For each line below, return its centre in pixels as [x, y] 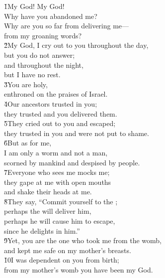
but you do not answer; [40, 55]
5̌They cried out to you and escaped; [60, 123]
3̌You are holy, [26, 84]
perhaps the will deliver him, [48, 211]
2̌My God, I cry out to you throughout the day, [76, 45]
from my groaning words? [43, 35]
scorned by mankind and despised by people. [72, 162]
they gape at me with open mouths [58, 182]
